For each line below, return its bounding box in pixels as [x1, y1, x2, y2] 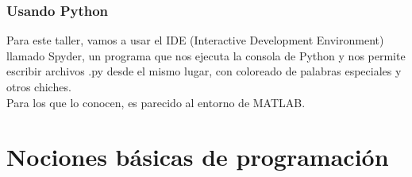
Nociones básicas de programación [6, 140, 389, 173]
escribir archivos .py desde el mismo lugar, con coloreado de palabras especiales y [6, 63, 402, 79]
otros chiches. [6, 79, 71, 94]
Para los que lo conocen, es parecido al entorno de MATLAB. [6, 94, 306, 110]
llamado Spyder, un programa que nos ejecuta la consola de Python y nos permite [6, 47, 406, 63]
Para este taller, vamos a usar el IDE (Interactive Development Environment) [6, 32, 384, 48]
